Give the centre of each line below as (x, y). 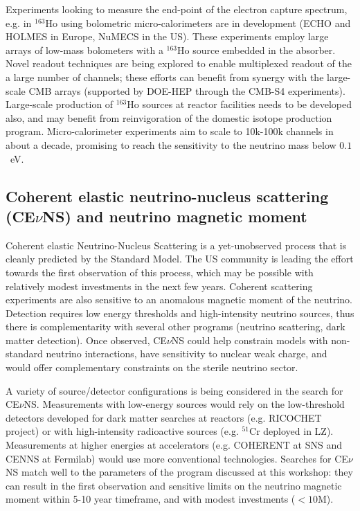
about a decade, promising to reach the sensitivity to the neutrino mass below (171, 144)
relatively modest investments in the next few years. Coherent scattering (159, 286)
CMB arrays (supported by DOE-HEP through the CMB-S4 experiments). (187, 90)
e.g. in (19, 23)
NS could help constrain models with (250, 340)
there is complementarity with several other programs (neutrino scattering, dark (175, 326)
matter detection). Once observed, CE (86, 340)
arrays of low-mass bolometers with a (84, 50)
